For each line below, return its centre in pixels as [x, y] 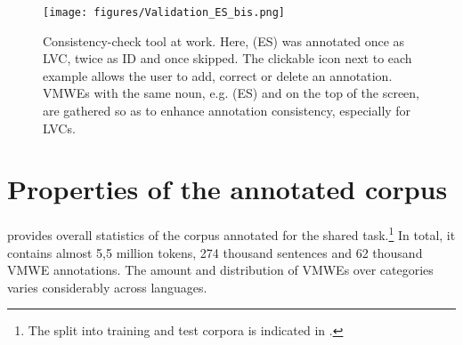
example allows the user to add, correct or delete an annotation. [218, 75]
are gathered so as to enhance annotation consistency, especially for [227, 111]
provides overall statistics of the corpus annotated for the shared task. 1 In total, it [231, 233]
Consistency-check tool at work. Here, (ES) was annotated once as [224, 40]
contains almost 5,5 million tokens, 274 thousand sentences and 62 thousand [215, 252]
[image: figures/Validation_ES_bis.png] [164, 12]
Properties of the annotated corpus [227, 189]
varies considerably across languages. [107, 287]
